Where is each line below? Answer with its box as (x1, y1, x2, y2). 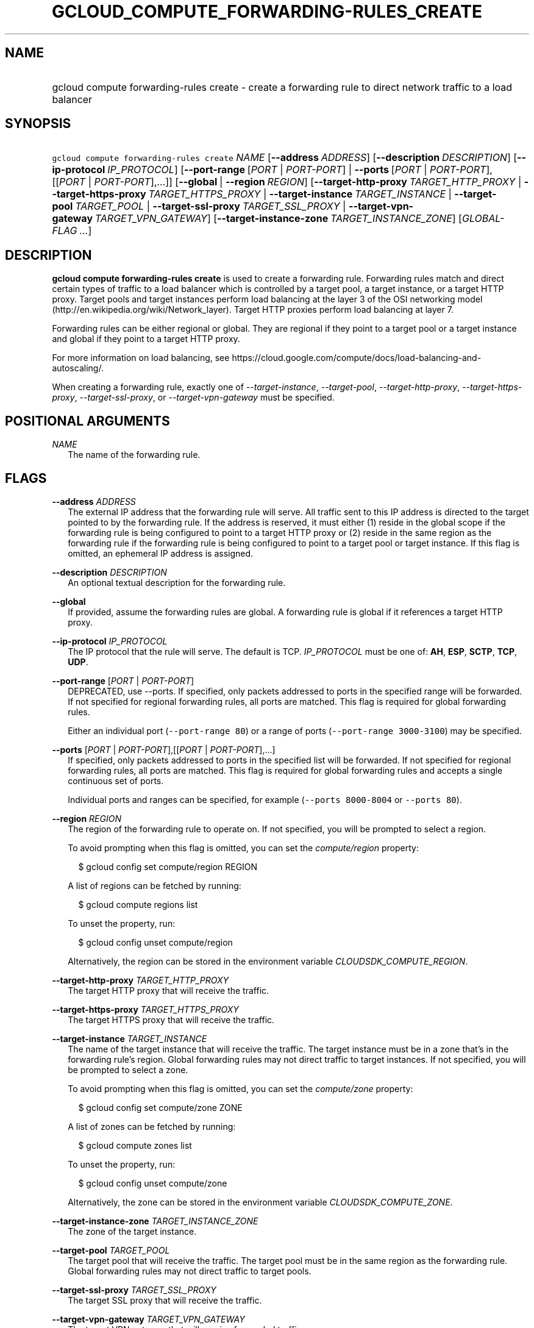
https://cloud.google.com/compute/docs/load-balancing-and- (232, 352, 482, 363)
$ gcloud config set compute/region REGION (78, 861, 258, 872)
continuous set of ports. (68, 775, 164, 786)
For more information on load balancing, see (52, 352, 230, 363)
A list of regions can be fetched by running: (68, 880, 241, 891)
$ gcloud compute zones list (78, 1140, 192, 1151)
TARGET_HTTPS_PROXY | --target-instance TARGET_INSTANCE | (148, 188, 452, 201)
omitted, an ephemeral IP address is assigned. (68, 548, 254, 559)
